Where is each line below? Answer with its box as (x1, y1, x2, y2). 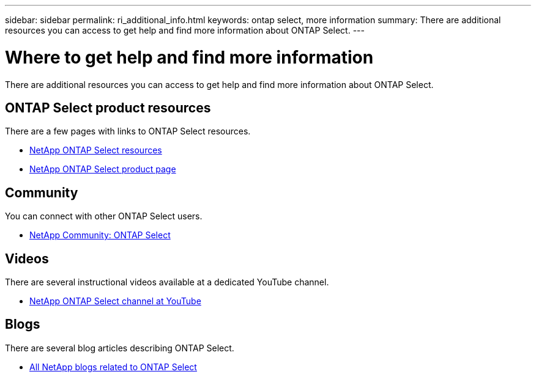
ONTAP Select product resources (5, 100, 211, 115)
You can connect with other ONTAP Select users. (5, 211, 203, 222)
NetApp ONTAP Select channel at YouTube (29, 296, 201, 307)
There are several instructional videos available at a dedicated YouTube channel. (5, 277, 329, 288)
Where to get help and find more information (5, 46, 374, 68)
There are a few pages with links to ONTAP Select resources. (5, 126, 251, 137)
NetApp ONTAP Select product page (29, 164, 176, 175)
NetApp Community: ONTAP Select (29, 230, 171, 241)
